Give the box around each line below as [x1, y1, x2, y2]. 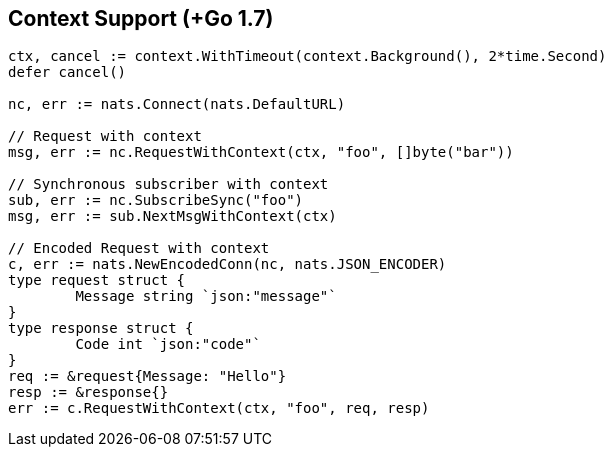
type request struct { [8, 272, 186, 289]
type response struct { [8, 320, 194, 337]
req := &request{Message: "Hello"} [8, 368, 287, 385]
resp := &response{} [8, 384, 169, 401]
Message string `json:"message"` [75, 288, 337, 305]
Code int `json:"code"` [75, 336, 261, 353]
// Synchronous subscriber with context [8, 176, 329, 193]
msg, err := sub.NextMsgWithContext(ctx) [8, 208, 337, 225]
